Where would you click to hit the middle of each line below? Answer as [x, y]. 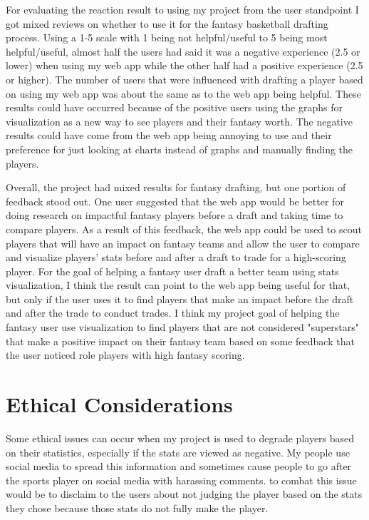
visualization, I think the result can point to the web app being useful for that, [178, 285]
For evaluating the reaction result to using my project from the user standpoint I [182, 9]
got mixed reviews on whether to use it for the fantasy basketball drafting [167, 23]
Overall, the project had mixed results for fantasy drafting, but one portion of [176, 187]
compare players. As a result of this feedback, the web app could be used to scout [184, 229]
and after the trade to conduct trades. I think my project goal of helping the [173, 313]
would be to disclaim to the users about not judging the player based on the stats [184, 494]
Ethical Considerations [119, 404]
